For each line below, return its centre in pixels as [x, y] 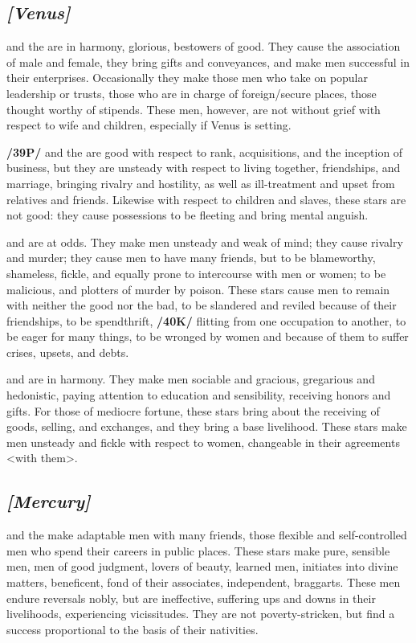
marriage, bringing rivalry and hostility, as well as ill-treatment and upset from [201, 183]
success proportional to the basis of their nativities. [133, 629]
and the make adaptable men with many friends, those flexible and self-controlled [207, 535]
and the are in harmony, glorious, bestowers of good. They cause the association [204, 46]
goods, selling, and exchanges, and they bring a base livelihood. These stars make [207, 426]
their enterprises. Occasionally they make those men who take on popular [188, 78]
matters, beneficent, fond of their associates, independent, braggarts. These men [204, 582]
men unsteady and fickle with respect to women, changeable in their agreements [203, 442]
